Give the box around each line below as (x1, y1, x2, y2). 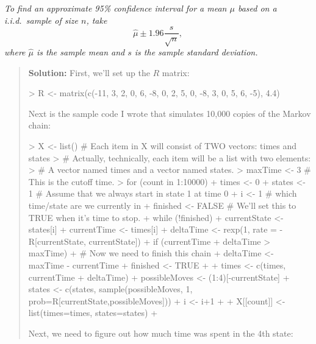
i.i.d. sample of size (4, 13, 78, 26)
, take (86, 13, 107, 26)
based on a (237, 2, 277, 14)
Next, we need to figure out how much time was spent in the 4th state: (28, 326, 293, 339)
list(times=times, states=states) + (28, 306, 158, 319)
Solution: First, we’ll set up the (28, 66, 150, 79)
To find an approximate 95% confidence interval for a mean (4, 2, 227, 14)
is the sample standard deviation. (134, 46, 258, 58)
